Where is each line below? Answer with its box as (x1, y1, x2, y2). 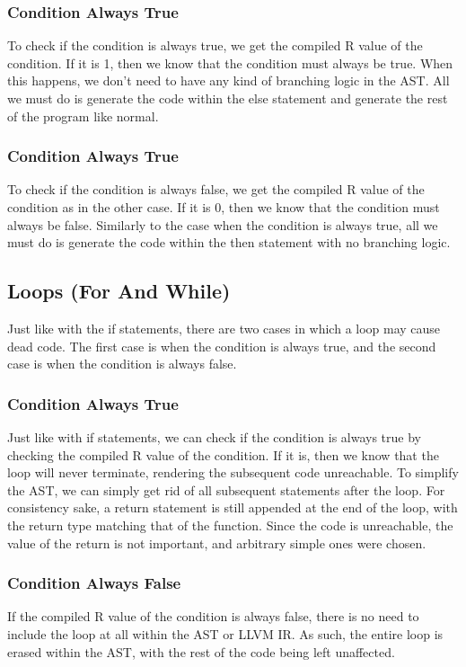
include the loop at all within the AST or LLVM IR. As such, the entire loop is (7, 624, 444, 643)
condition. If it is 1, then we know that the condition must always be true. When (7, 53, 453, 72)
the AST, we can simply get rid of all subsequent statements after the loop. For (7, 480, 445, 499)
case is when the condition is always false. (7, 354, 237, 373)
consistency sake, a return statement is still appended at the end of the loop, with (7, 498, 458, 517)
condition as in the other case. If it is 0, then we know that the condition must (7, 198, 440, 216)
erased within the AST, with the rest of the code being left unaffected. (7, 642, 395, 661)
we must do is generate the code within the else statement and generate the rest (7, 89, 448, 107)
